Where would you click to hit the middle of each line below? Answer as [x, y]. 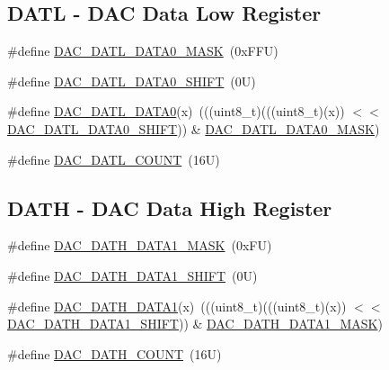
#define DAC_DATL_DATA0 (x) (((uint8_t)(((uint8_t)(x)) [176, 111]
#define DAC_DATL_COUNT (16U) [114, 159]
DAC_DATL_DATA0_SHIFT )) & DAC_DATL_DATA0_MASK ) [194, 128]
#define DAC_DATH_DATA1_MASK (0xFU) [140, 245]
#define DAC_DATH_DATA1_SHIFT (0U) [133, 275]
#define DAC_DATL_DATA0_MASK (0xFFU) [143, 51]
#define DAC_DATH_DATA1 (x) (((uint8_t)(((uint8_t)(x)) [177, 306]
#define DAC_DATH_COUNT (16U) [115, 353]
